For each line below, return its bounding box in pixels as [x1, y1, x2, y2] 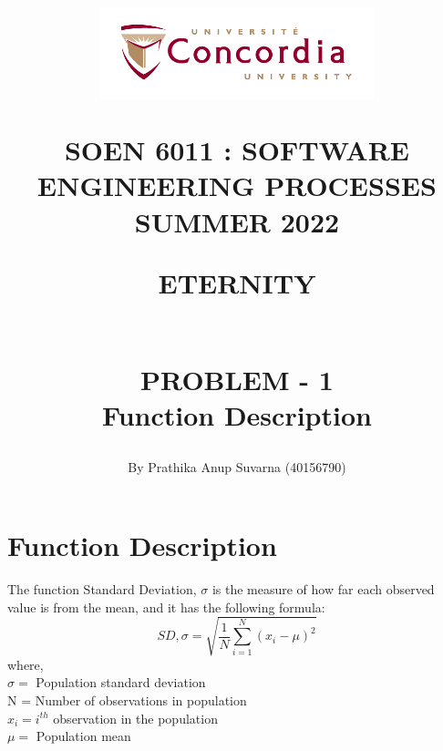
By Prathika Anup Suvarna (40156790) [128, 458, 346, 477]
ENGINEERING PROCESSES [37, 167, 437, 204]
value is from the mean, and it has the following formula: [7, 597, 325, 616]
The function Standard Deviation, [7, 580, 197, 598]
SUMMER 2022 [134, 202, 340, 240]
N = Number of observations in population [7, 690, 247, 709]
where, [7, 654, 44, 674]
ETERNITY [158, 263, 316, 301]
